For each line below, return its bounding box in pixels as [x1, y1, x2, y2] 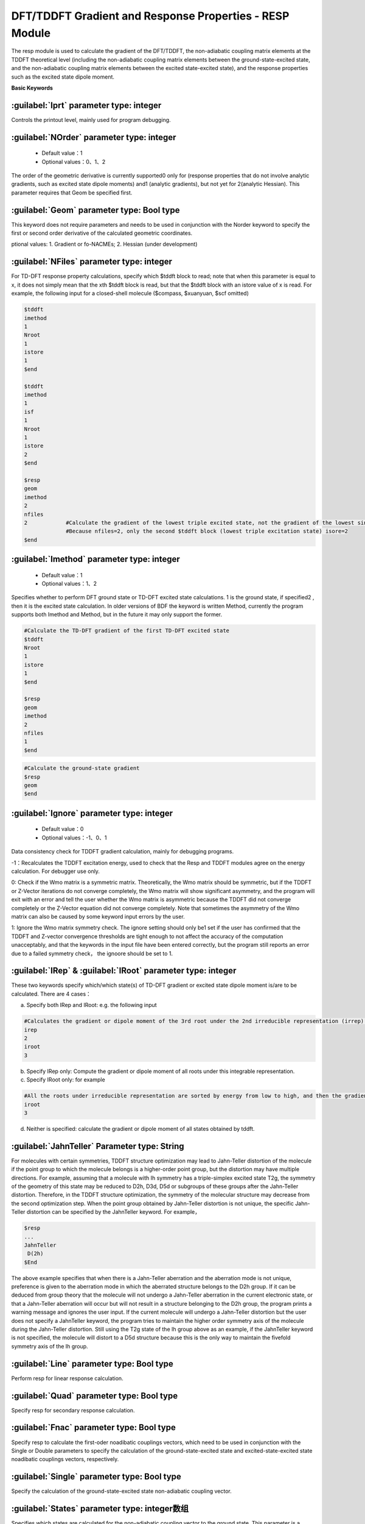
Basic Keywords [11, 84, 53, 91]
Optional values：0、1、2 [41, 158, 106, 165]
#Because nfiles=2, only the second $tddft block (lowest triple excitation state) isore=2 [66, 528, 348, 535]
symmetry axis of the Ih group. [11, 1342, 88, 1350]
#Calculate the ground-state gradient [24, 765, 140, 772]
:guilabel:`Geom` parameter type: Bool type [11, 205, 180, 215]
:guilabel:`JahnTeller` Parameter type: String [11, 1141, 184, 1152]
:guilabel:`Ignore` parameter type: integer [11, 808, 173, 818]
